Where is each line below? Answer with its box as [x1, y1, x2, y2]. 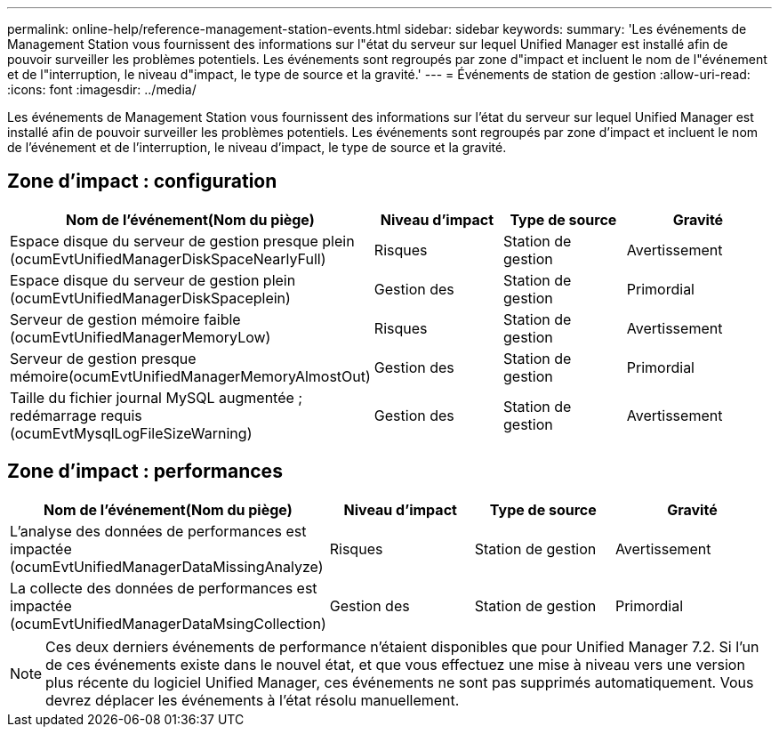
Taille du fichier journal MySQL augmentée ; [10, 388, 303, 407]
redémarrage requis [10, 406, 142, 424]
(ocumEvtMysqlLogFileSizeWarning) [10, 423, 253, 442]
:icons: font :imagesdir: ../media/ [7, 82, 197, 97]
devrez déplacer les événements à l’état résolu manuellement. [45, 690, 460, 709]
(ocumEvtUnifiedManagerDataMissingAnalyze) [10, 557, 324, 576]
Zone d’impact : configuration [7, 170, 277, 193]
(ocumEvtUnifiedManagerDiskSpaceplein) [10, 288, 291, 307]
